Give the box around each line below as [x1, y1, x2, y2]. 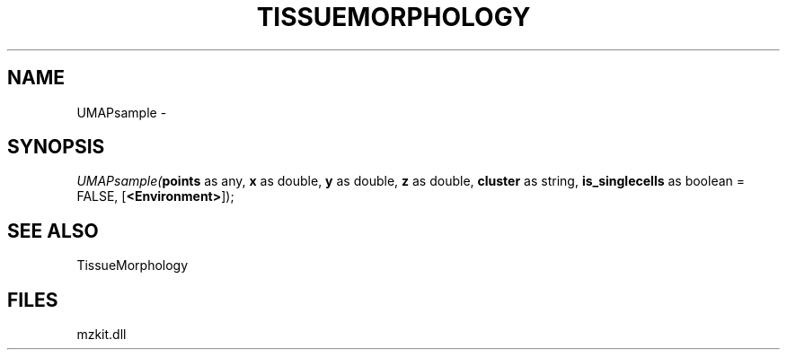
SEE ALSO [7, 219, 99, 242]
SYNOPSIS [7, 135, 105, 159]
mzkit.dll [76, 327, 127, 343]
